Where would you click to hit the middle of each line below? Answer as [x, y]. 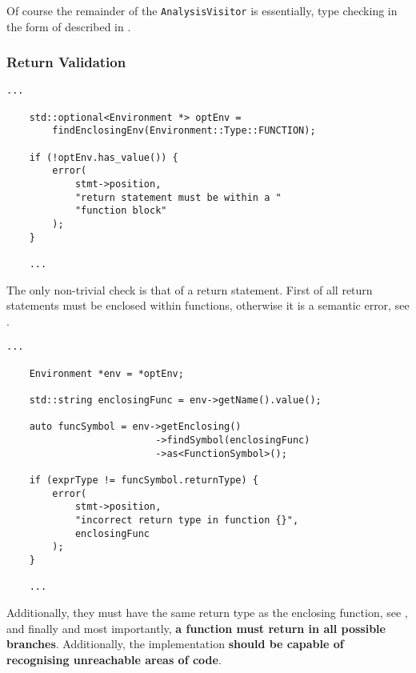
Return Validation [66, 62]
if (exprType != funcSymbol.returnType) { [144, 480]
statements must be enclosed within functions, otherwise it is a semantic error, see [208, 305]
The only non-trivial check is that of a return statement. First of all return [190, 289]
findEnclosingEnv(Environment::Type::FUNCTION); [184, 131]
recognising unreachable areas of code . [114, 659]
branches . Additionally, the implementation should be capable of [175, 644]
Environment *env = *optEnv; [106, 373]
